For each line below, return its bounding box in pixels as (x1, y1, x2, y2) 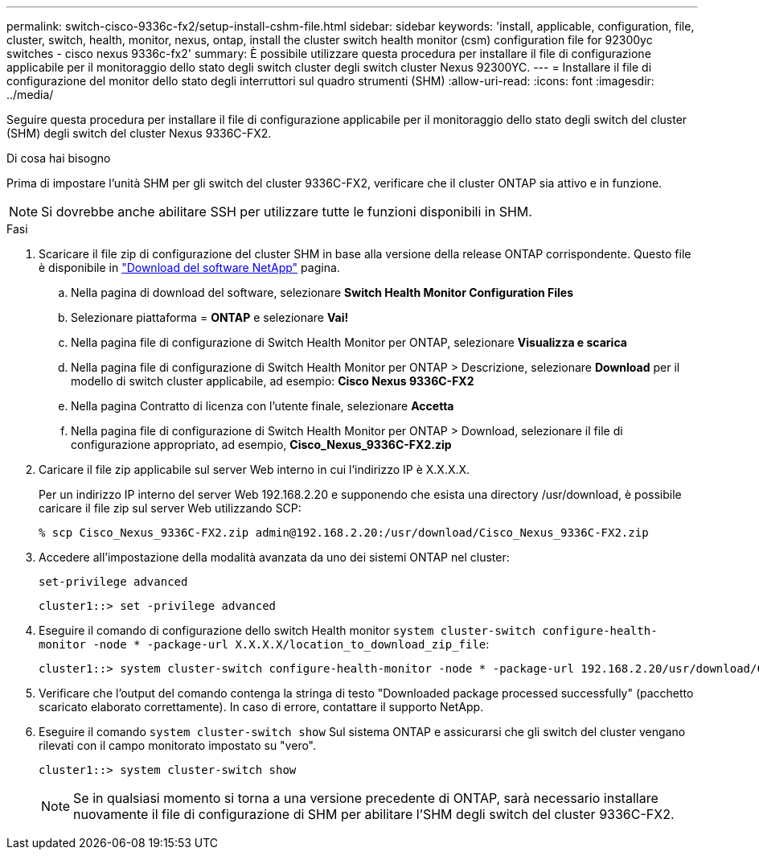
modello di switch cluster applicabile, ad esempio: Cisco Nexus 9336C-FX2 (71, 374, 474, 388)
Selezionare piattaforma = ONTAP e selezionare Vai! (71, 311, 349, 324)
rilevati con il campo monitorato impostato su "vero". (39, 739, 317, 752)
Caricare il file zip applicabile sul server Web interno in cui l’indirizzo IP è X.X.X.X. (39, 463, 470, 476)
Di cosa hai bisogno (6, 151, 111, 165)
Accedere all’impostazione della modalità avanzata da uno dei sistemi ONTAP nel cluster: (39, 550, 510, 564)
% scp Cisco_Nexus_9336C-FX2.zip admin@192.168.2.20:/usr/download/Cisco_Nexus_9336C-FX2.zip (39, 526, 649, 539)
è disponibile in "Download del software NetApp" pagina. (39, 261, 340, 274)
